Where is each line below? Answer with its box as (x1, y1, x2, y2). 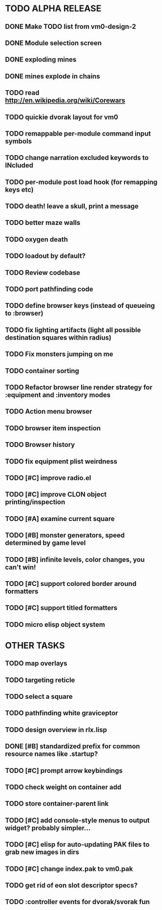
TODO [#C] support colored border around (5, 579, 137, 588)
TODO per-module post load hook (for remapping (5, 178, 158, 186)
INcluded (5, 162, 34, 170)
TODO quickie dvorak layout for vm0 (5, 113, 119, 121)
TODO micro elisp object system (5, 620, 105, 628)
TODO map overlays (5, 659, 67, 667)
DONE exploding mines (5, 56, 77, 64)
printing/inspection (5, 498, 65, 506)
